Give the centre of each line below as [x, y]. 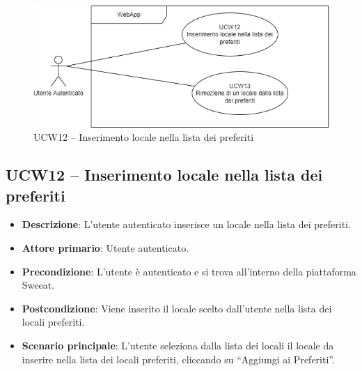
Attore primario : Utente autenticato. [105, 248]
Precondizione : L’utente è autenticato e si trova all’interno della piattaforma [189, 271]
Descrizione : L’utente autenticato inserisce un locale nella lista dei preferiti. [186, 224]
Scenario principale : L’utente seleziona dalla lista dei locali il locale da [178, 346]
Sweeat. [38, 285]
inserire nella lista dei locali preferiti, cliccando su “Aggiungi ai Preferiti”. [178, 359]
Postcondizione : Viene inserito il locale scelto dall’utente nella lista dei [177, 308]
